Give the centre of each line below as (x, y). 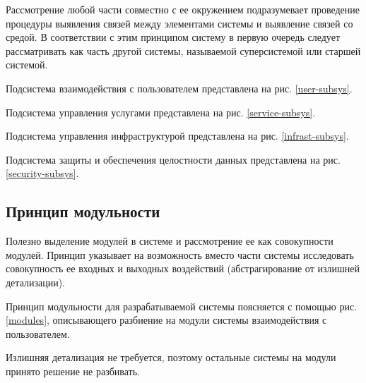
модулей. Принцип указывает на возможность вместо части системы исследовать (180, 254)
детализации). (36, 282)
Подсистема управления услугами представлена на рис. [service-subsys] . (161, 112)
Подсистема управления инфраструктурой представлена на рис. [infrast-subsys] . (177, 136)
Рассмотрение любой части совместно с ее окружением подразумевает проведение (183, 9)
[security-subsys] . (42, 173)
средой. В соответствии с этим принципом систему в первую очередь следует (173, 37)
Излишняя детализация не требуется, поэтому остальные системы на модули (171, 357)
